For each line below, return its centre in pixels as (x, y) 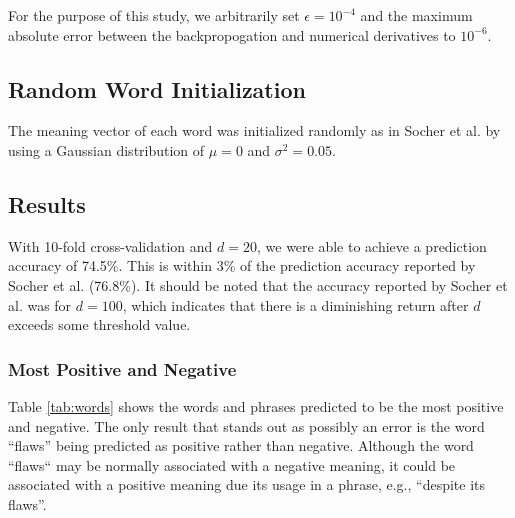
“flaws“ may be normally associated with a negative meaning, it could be (232, 464)
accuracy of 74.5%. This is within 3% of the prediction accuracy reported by (242, 265)
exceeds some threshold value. (99, 324)
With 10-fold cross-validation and (110, 245)
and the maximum (416, 15)
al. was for (40, 304)
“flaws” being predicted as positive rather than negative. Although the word (241, 445)
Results (47, 203)
